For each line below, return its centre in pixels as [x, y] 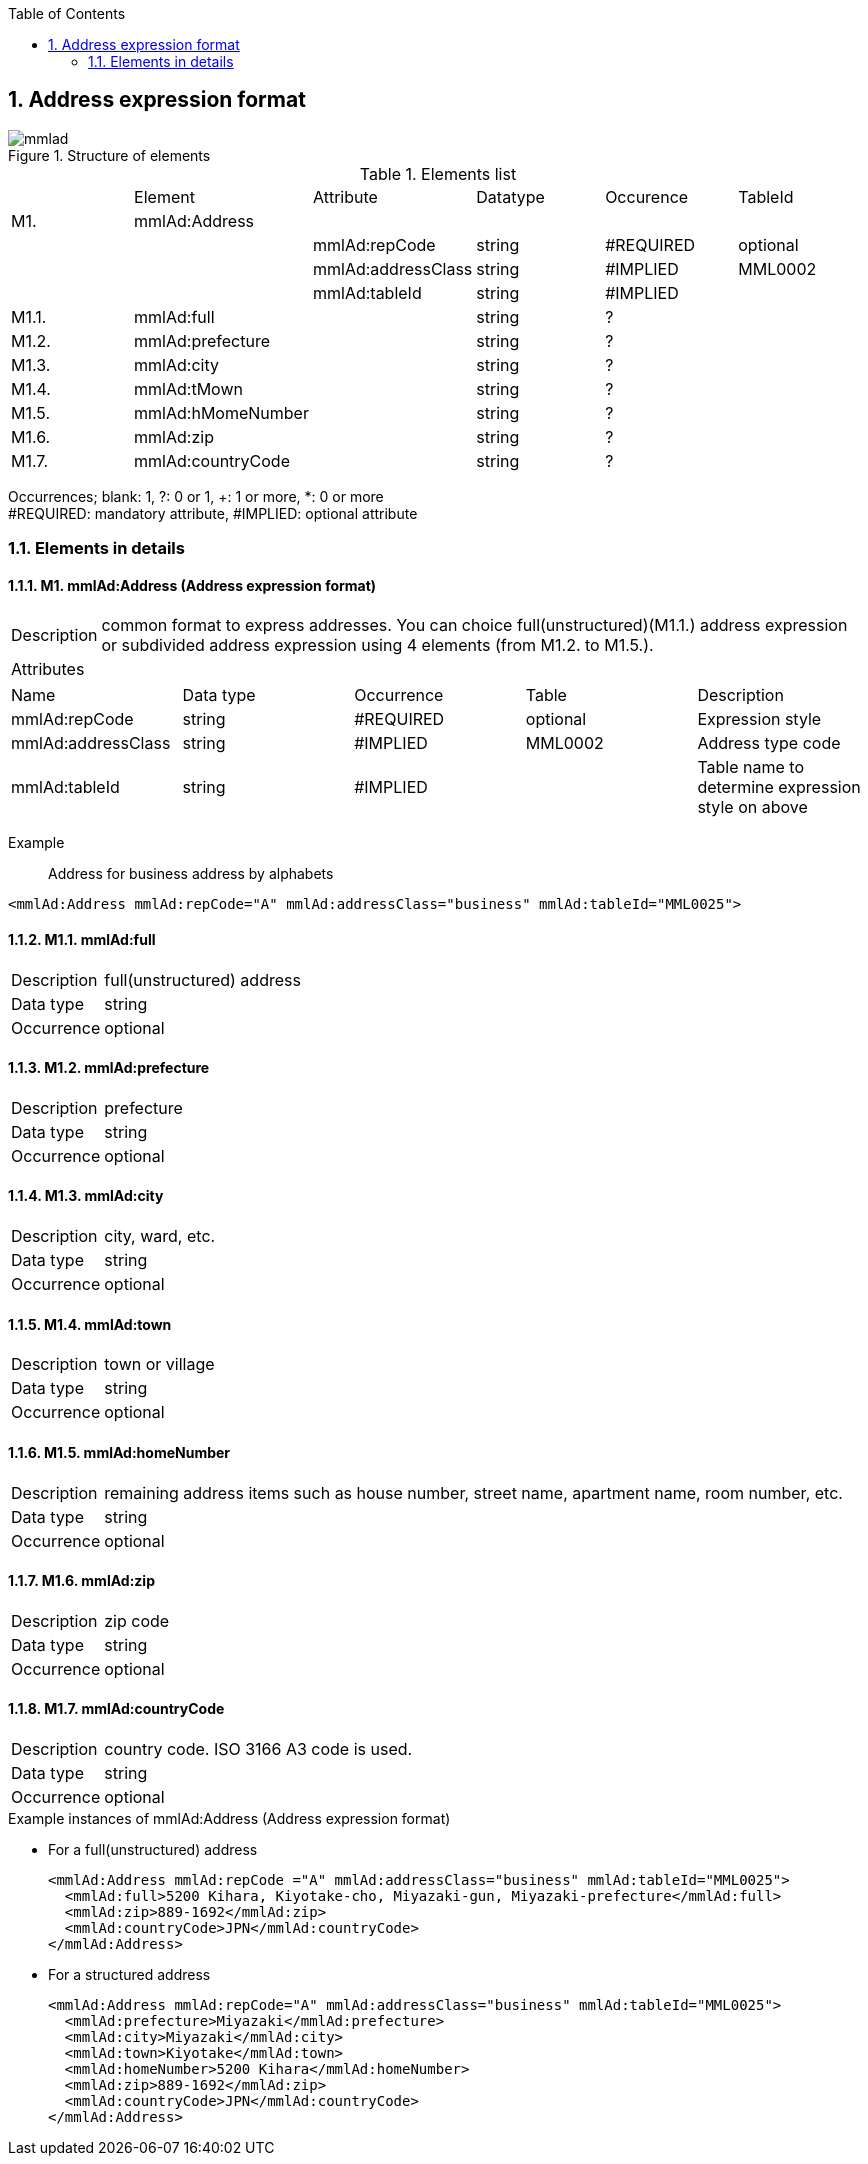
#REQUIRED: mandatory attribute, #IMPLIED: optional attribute [213, 513]
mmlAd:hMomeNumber [221, 412]
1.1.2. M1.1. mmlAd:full [82, 940]
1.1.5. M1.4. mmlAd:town [90, 1324]
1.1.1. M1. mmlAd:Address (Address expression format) [192, 585]
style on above [752, 807]
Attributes [48, 669]
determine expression [779, 787]
